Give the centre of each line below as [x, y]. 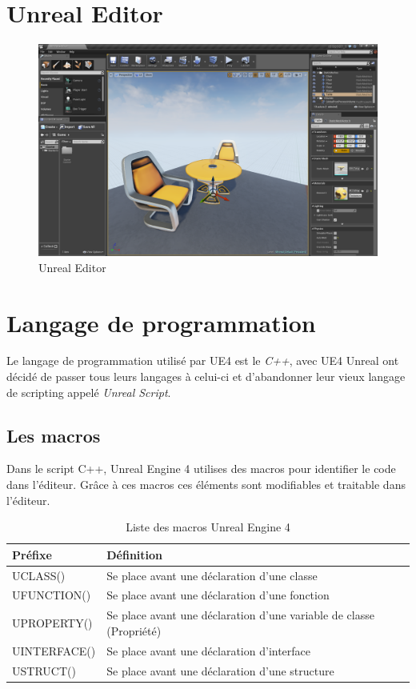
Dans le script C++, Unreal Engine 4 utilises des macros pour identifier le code [201, 469]
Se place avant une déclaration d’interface [209, 650]
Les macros [54, 435]
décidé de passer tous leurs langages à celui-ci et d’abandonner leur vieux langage [206, 377]
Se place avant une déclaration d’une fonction [218, 595]
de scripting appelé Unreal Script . [89, 392]
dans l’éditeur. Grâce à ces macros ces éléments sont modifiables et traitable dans [206, 485]
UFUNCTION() [52, 595]
